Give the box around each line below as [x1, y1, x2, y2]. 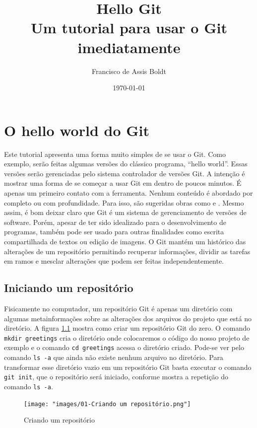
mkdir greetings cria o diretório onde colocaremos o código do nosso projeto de [4, 332, 250, 343]
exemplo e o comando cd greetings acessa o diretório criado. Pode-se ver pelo [4, 342, 244, 353]
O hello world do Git [4, 120, 150, 140]
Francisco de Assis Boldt [91, 66, 167, 76]
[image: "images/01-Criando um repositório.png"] [24, 400, 191, 408]
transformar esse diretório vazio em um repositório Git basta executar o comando [4, 361, 252, 372]
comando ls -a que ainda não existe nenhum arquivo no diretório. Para [4, 352, 223, 362]
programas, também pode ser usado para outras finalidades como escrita [4, 226, 224, 237]
